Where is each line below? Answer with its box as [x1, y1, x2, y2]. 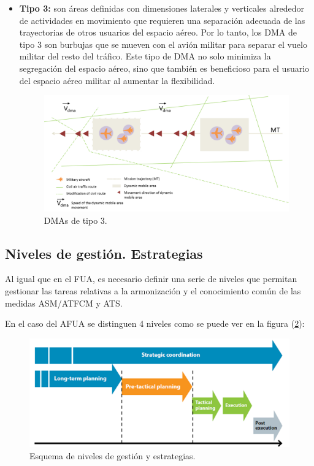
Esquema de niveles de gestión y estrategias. [29, 449, 196, 462]
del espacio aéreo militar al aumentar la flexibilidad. [19, 74, 215, 86]
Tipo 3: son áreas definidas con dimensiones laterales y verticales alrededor [19, 2, 305, 14]
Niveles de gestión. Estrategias [5, 243, 203, 262]
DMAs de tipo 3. [44, 213, 107, 226]
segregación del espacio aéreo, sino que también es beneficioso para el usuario [19, 61, 310, 74]
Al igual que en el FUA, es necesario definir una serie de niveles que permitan [5, 272, 297, 285]
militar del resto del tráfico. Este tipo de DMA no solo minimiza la [19, 50, 271, 63]
